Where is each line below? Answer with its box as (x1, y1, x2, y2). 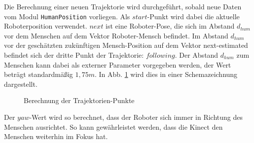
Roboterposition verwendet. (4, 21, 87, 31)
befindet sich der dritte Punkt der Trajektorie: (4, 50, 144, 60)
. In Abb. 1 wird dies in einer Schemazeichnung (94, 69, 238, 79)
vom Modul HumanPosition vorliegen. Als (4, 11, 130, 21)
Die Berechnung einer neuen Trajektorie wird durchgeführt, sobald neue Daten (4, 1, 242, 11)
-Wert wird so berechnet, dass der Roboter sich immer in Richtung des (29, 112, 243, 122)
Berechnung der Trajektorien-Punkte (24, 95, 135, 106)
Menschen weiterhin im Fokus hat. (4, 131, 108, 142)
